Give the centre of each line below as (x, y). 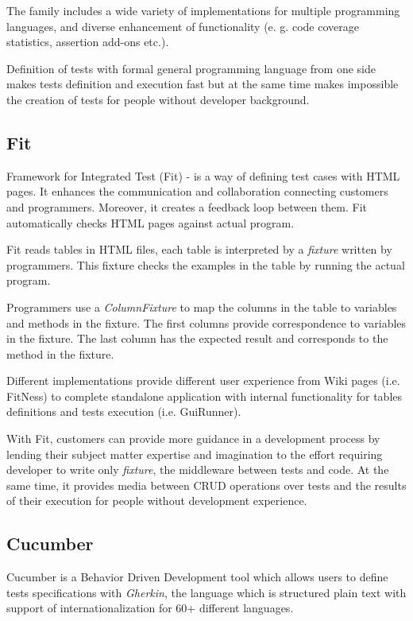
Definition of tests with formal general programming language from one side (191, 68)
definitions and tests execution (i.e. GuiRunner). (124, 411)
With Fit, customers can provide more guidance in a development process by (193, 439)
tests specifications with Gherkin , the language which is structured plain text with (206, 592)
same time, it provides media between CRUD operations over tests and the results (206, 485)
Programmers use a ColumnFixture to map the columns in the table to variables (202, 307)
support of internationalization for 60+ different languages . (150, 608)
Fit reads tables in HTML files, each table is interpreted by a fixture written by (199, 249)
